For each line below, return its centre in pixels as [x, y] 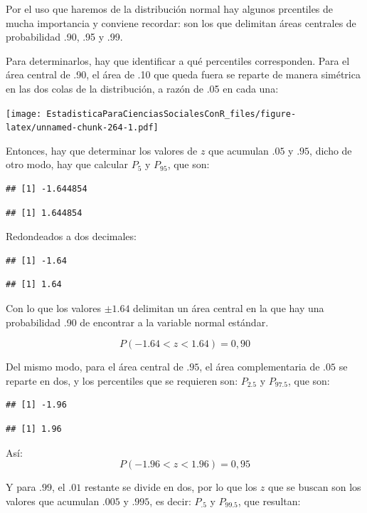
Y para [21, 487]
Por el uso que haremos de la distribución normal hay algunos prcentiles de [170, 9]
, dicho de [331, 150]
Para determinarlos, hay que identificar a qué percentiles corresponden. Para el [178, 60]
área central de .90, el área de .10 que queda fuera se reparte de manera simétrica [183, 74]
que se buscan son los [315, 487]
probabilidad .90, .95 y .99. [64, 37]
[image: [24, 114]
